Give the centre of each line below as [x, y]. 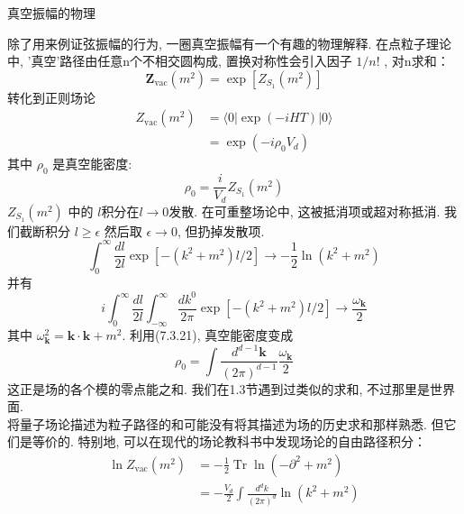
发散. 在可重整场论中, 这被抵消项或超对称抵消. [305, 211]
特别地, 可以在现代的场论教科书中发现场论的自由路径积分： [252, 441]
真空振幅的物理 [51, 13]
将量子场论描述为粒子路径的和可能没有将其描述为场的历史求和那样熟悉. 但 [226, 423]
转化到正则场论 [51, 97]
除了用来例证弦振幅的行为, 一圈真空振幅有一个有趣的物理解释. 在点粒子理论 [230, 43]
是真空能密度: [92, 164]
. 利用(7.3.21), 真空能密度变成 [208, 335]
